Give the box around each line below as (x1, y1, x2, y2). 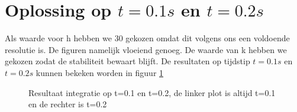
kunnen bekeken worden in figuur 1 (35, 66, 164, 78)
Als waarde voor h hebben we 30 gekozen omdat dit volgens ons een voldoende (5, 32, 290, 44)
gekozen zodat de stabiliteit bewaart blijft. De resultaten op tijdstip (5, 55, 250, 67)
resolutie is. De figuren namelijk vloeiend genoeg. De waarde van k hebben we (5, 43, 287, 55)
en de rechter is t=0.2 (28, 98, 107, 110)
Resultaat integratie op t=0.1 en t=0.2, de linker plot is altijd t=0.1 (28, 86, 276, 98)
